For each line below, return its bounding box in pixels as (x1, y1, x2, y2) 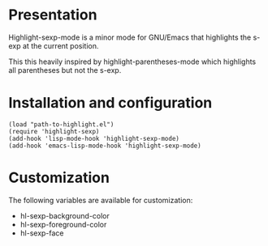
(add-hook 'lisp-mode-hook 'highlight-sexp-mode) (8, 134, 180, 142)
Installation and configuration (8, 94, 213, 112)
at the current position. (23, 40, 99, 50)
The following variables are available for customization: (8, 195, 193, 205)
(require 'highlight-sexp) (8, 127, 100, 135)
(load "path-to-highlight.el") (8, 120, 115, 129)
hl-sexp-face (19, 228, 64, 238)
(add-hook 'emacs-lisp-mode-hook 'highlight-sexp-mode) (8, 142, 201, 150)
